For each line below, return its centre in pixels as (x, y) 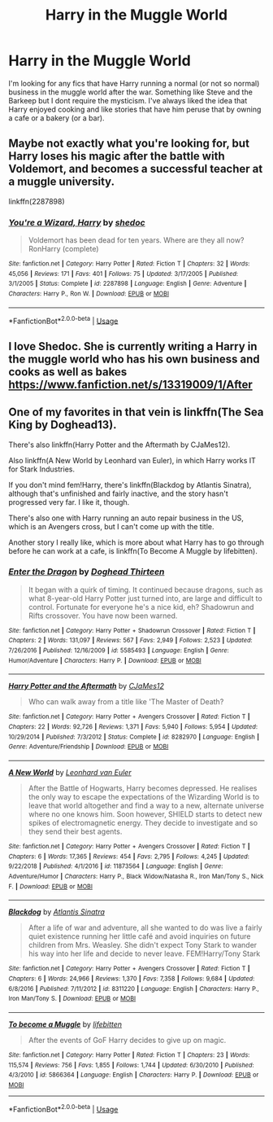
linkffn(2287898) (37, 201)
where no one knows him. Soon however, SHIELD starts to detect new (145, 814)
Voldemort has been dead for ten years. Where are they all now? (136, 240)
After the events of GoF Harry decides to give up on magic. (127, 1040)
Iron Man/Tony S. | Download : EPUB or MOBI (72, 999)
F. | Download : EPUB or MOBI (51, 886)
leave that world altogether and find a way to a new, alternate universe (146, 806)
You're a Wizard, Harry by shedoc (77, 222)
